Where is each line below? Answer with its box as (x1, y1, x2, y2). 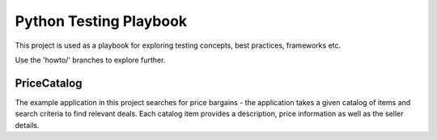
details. (15, 120, 40, 129)
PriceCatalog (15, 76, 83, 90)
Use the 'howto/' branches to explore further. (15, 55, 166, 65)
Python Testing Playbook (15, 12, 188, 30)
